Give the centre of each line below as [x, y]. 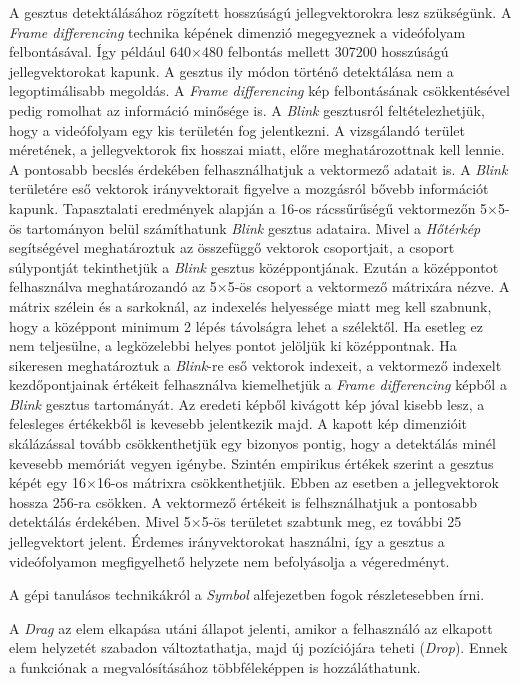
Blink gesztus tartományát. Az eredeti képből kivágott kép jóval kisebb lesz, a [247, 403]
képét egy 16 [47, 482]
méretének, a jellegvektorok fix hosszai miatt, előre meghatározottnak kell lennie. [257, 149]
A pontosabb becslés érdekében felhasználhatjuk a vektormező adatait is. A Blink [258, 168]
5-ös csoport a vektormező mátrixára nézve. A [368, 286]
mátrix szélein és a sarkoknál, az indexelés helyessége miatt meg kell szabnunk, [250, 305]
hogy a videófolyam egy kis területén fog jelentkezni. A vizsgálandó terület [237, 129]
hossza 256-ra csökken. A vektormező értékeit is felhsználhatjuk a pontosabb [243, 501]
